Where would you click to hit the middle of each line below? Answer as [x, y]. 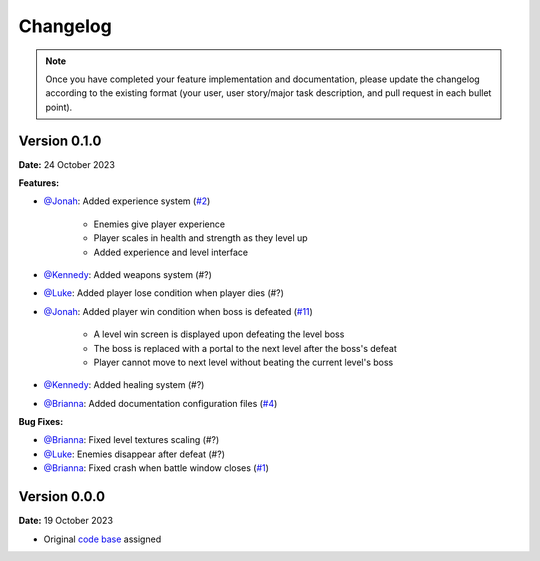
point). [59, 107]
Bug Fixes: [41, 422]
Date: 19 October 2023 [66, 521]
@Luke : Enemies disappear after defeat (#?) [134, 454]
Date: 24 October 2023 [66, 164]
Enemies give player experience [159, 224]
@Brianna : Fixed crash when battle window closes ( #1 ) [156, 468]
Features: [39, 183]
